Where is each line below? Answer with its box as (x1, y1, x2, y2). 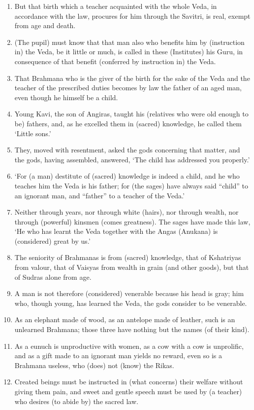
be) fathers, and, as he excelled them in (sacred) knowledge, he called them (14, 118, 242, 128)
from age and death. (14, 20, 76, 31)
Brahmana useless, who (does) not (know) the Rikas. (14, 360, 174, 370)
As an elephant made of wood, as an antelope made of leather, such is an (14, 314, 235, 325)
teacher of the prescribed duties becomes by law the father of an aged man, (14, 82, 242, 93)
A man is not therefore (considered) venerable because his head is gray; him (14, 288, 244, 298)
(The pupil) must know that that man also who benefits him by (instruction (14, 37, 245, 47)
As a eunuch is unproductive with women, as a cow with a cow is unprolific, (14, 340, 244, 351)
